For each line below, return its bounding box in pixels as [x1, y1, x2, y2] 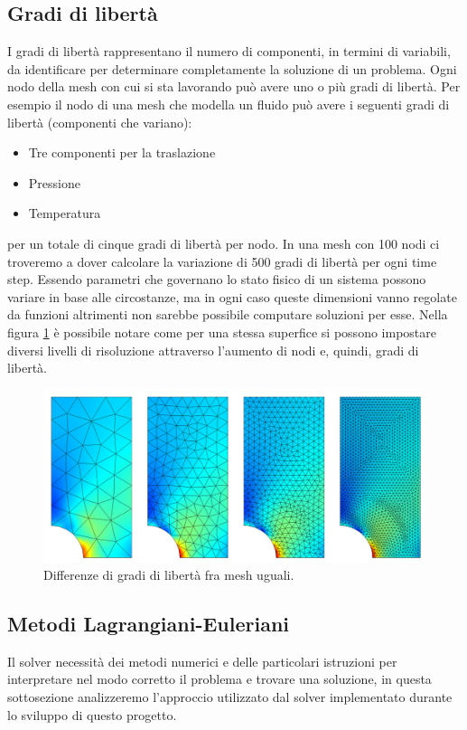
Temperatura [28, 204, 101, 223]
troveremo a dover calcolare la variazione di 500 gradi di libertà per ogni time [7, 251, 437, 270]
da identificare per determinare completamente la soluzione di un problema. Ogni [7, 59, 457, 78]
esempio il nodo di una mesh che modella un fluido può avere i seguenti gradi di [7, 94, 450, 113]
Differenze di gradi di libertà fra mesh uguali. [43, 565, 294, 584]
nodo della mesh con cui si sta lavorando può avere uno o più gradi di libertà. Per [7, 77, 461, 96]
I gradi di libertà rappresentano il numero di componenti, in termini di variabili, [7, 42, 451, 61]
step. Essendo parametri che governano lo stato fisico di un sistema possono [7, 270, 426, 289]
